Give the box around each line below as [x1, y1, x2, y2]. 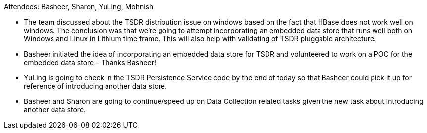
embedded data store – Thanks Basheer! [24, 58, 156, 66]
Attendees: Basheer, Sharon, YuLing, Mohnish [4, 2, 154, 11]
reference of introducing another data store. [24, 82, 167, 90]
